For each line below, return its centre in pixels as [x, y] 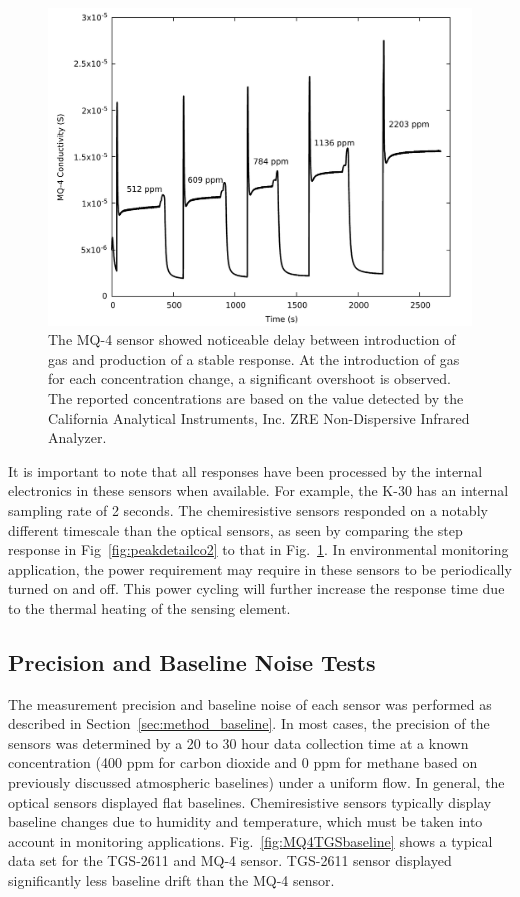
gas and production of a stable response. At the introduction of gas [254, 358]
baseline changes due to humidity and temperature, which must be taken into [245, 821]
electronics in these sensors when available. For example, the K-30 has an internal [258, 490]
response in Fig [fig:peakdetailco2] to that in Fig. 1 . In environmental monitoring [258, 549]
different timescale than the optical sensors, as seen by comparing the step [235, 529]
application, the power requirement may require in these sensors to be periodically [260, 568]
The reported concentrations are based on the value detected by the [256, 397]
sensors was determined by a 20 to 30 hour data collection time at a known [238, 742]
